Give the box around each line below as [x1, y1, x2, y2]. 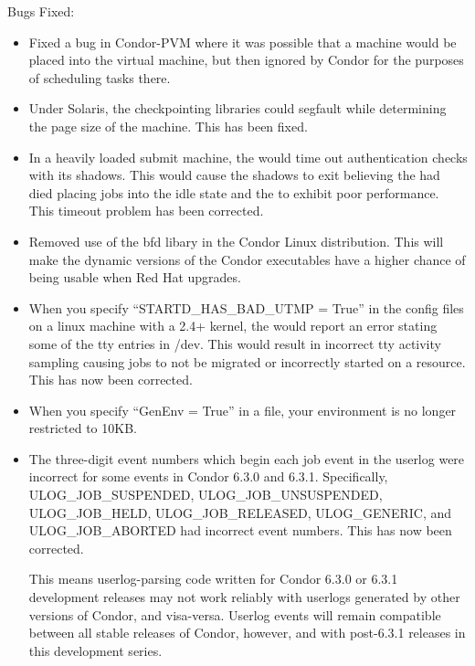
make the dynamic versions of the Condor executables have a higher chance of [28, 249, 466, 269]
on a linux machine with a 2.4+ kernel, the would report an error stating [28, 316, 438, 335]
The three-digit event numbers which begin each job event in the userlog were [28, 449, 465, 468]
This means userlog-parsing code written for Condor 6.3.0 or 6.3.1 [28, 569, 398, 588]
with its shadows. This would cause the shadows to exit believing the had [28, 165, 440, 185]
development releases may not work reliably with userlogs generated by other [28, 587, 460, 607]
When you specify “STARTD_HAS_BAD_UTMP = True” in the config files [28, 298, 464, 317]
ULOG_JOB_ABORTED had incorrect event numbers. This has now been [28, 521, 452, 540]
